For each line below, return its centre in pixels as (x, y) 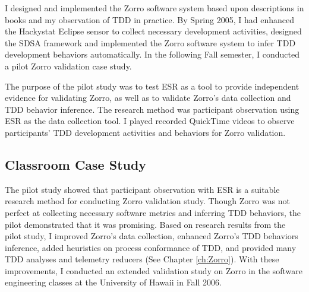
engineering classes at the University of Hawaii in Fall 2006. (113, 282)
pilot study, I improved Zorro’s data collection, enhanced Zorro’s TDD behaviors (152, 236)
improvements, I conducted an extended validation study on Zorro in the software (154, 270)
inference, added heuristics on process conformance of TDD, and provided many (151, 247)
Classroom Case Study (76, 164)
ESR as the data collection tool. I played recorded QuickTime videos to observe (150, 121)
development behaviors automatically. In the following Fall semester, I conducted (152, 54)
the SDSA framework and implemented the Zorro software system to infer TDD (150, 42)
